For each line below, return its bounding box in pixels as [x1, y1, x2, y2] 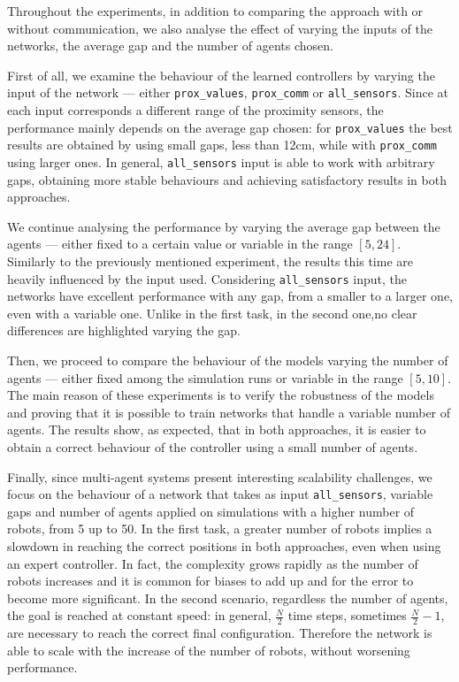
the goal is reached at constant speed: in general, [7, 606, 272, 625]
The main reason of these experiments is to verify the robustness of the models [7, 386, 434, 404]
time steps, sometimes [287, 606, 407, 625]
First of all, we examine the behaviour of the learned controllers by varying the [7, 65, 435, 84]
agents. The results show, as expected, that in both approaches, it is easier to [7, 420, 426, 439]
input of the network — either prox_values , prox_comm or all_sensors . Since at [7, 83, 448, 102]
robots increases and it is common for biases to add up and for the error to [7, 571, 414, 590]
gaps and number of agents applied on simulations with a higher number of [7, 502, 415, 520]
